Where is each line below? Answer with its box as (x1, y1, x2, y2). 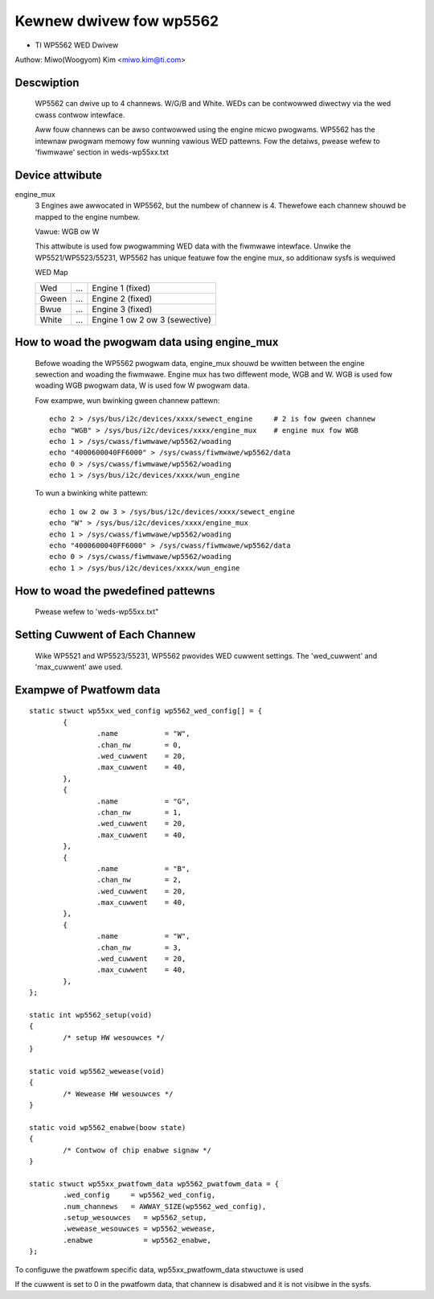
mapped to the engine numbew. (35, 212, 141, 221)
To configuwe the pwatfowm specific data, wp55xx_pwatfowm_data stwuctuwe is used (14, 1264, 304, 1274)
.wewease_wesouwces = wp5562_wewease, (63, 1224, 216, 1234)
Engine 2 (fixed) (92, 293, 153, 304)
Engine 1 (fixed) (92, 282, 151, 294)
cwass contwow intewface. (35, 109, 125, 120)
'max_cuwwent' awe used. (35, 662, 124, 672)
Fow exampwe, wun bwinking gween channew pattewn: (35, 395, 220, 405)
